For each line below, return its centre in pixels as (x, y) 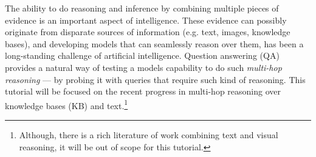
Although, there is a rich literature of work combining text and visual (149, 135)
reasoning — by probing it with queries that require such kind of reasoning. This (155, 79)
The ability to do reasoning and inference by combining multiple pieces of (142, 8)
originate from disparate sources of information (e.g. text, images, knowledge (148, 32)
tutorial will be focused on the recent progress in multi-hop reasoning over (143, 91)
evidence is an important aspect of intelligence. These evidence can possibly (146, 20)
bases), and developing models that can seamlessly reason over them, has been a (154, 43)
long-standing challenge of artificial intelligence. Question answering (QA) (142, 55)
